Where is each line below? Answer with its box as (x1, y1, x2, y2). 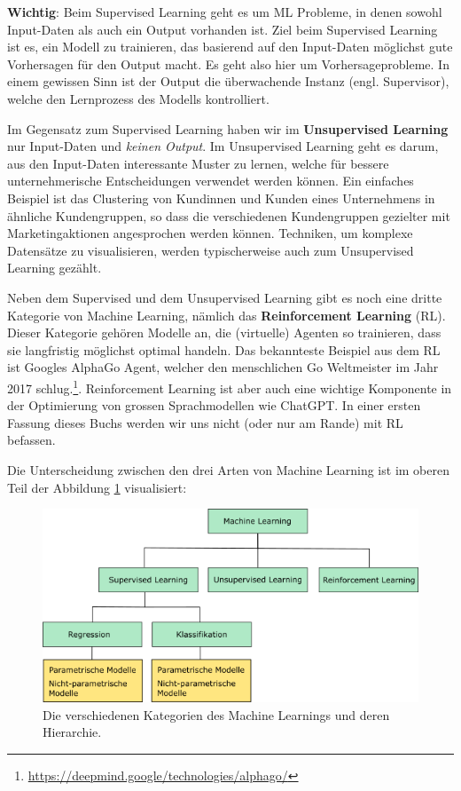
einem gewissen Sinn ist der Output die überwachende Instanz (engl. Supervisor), (7, 72, 449, 91)
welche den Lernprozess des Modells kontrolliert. (7, 89, 270, 107)
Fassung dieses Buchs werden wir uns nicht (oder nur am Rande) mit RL (7, 413, 403, 431)
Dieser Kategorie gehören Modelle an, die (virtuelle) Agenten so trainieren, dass (7, 323, 441, 342)
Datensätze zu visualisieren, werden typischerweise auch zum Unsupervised (7, 241, 414, 259)
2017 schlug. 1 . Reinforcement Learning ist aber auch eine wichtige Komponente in (7, 376, 452, 397)
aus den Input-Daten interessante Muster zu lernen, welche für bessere (7, 154, 389, 172)
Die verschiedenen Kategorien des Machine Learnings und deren (43, 705, 390, 724)
